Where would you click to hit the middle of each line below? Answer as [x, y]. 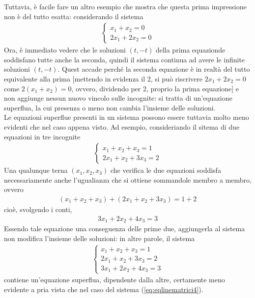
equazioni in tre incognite [42, 136]
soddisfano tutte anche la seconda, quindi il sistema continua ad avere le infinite [125, 59]
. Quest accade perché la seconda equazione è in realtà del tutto [154, 69]
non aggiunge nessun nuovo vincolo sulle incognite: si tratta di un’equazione [118, 98]
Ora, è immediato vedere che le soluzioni [65, 50]
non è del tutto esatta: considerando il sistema [74, 16]
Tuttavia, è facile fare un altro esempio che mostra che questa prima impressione [125, 6]
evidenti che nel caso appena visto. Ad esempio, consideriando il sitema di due [122, 126]
